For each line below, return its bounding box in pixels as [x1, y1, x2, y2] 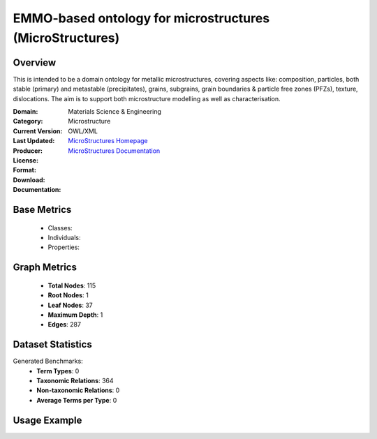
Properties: [47, 243, 80, 251]
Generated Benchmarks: [13, 357, 83, 366]
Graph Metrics [13, 262, 77, 274]
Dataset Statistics [13, 338, 92, 350]
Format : [13, 166, 36, 174]
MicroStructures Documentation [68, 147, 161, 155]
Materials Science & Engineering [68, 107, 162, 116]
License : [13, 156, 38, 164]
